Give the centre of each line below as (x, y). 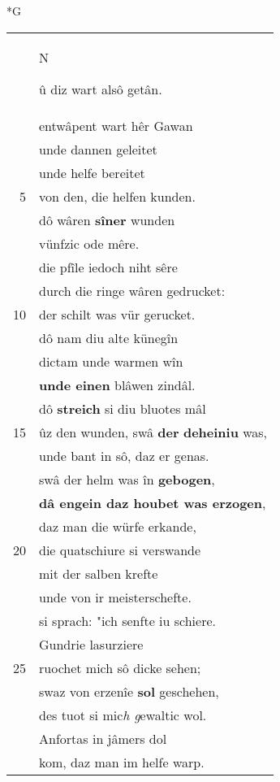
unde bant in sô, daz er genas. (124, 455)
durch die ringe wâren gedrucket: (132, 290)
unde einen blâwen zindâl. (117, 384)
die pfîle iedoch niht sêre (108, 267)
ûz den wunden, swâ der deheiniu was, (153, 432)
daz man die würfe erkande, (118, 526)
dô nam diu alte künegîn (109, 337)
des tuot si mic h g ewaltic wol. (123, 715)
